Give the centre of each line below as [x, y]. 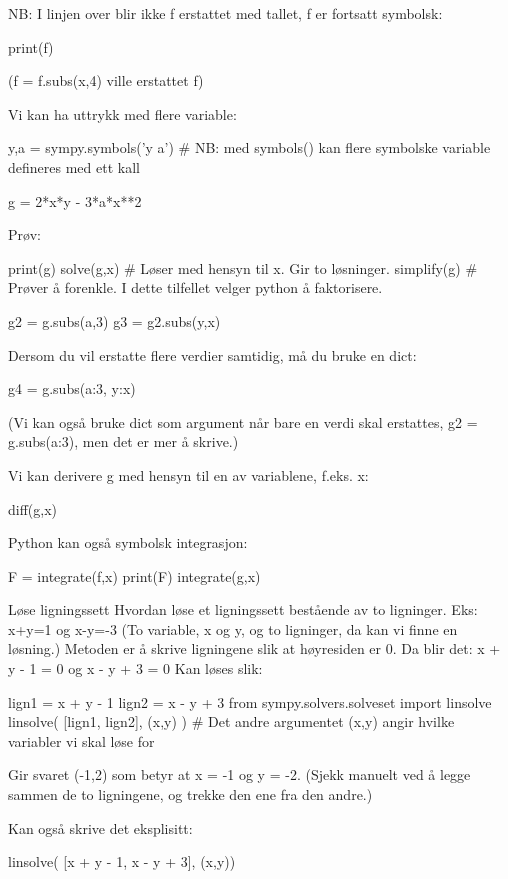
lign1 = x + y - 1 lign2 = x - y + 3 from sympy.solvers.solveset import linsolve [250, 701]
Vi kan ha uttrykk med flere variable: [122, 113]
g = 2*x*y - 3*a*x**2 [75, 200]
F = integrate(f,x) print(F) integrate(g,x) [134, 575]
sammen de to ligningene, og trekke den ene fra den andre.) [190, 794]
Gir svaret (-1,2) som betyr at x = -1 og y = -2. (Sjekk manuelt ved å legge [239, 774]
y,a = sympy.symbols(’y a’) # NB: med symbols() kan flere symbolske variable [249, 147]
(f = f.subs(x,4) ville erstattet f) [106, 80]
